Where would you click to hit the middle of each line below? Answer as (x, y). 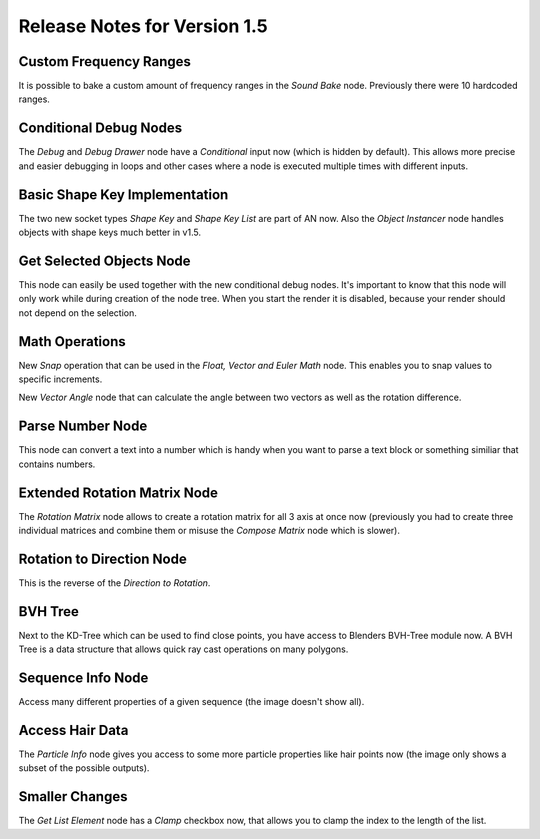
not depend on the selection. (77, 312)
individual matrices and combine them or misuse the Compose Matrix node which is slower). (209, 531)
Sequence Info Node (83, 678)
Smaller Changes (73, 796)
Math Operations (72, 341)
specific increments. (60, 379)
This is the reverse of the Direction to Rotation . (114, 582)
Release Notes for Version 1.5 (143, 26)
